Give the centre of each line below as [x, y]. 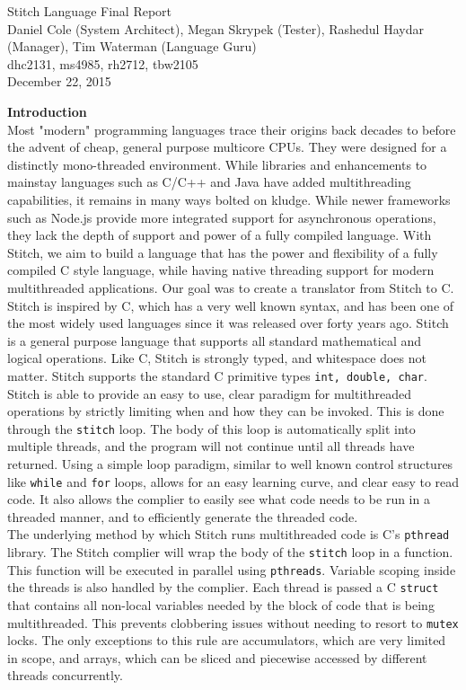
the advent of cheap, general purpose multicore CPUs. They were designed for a [227, 147]
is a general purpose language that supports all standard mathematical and [215, 340]
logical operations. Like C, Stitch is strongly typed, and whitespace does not [217, 358]
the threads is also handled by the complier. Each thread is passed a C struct [223, 587]
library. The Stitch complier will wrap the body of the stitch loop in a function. [230, 552]
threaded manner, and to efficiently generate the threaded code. [183, 516]
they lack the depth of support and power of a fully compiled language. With [220, 235]
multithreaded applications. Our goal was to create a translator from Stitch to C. [231, 287]
